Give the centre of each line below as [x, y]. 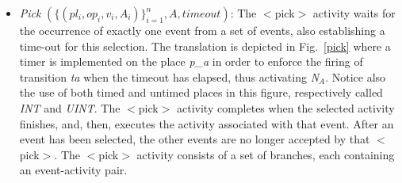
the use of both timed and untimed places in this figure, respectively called [201, 92]
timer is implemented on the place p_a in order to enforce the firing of [191, 61]
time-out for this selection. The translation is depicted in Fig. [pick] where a [205, 46]
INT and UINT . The [70, 107]
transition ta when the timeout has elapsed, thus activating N [169, 76]
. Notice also [356, 76]
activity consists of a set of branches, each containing [266, 154]
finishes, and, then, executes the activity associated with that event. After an [207, 123]
